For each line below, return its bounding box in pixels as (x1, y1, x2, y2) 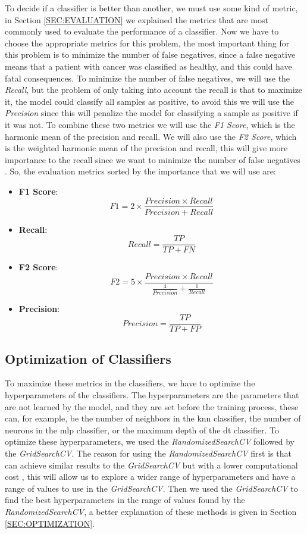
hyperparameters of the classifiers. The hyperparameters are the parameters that (5, 389, 299, 401)
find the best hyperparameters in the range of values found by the (5, 494, 245, 506)
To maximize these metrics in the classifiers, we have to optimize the (5, 377, 255, 389)
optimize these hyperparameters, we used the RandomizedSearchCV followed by (5, 435, 295, 448)
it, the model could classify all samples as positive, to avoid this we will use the (5, 95, 294, 107)
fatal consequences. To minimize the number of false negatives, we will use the (5, 71, 290, 84)
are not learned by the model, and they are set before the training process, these (5, 400, 299, 413)
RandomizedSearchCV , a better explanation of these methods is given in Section (5, 505, 297, 517)
